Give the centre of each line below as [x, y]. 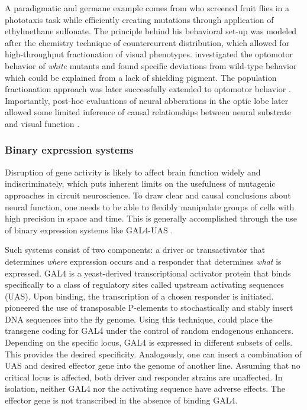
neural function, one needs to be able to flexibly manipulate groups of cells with [150, 206]
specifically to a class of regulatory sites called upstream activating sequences [145, 284]
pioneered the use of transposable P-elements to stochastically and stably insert [149, 307]
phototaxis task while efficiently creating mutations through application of [139, 19]
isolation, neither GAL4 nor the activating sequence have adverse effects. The [145, 388]
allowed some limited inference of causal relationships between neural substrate [148, 112]
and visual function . [42, 123]
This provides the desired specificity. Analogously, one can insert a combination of [153, 354]
